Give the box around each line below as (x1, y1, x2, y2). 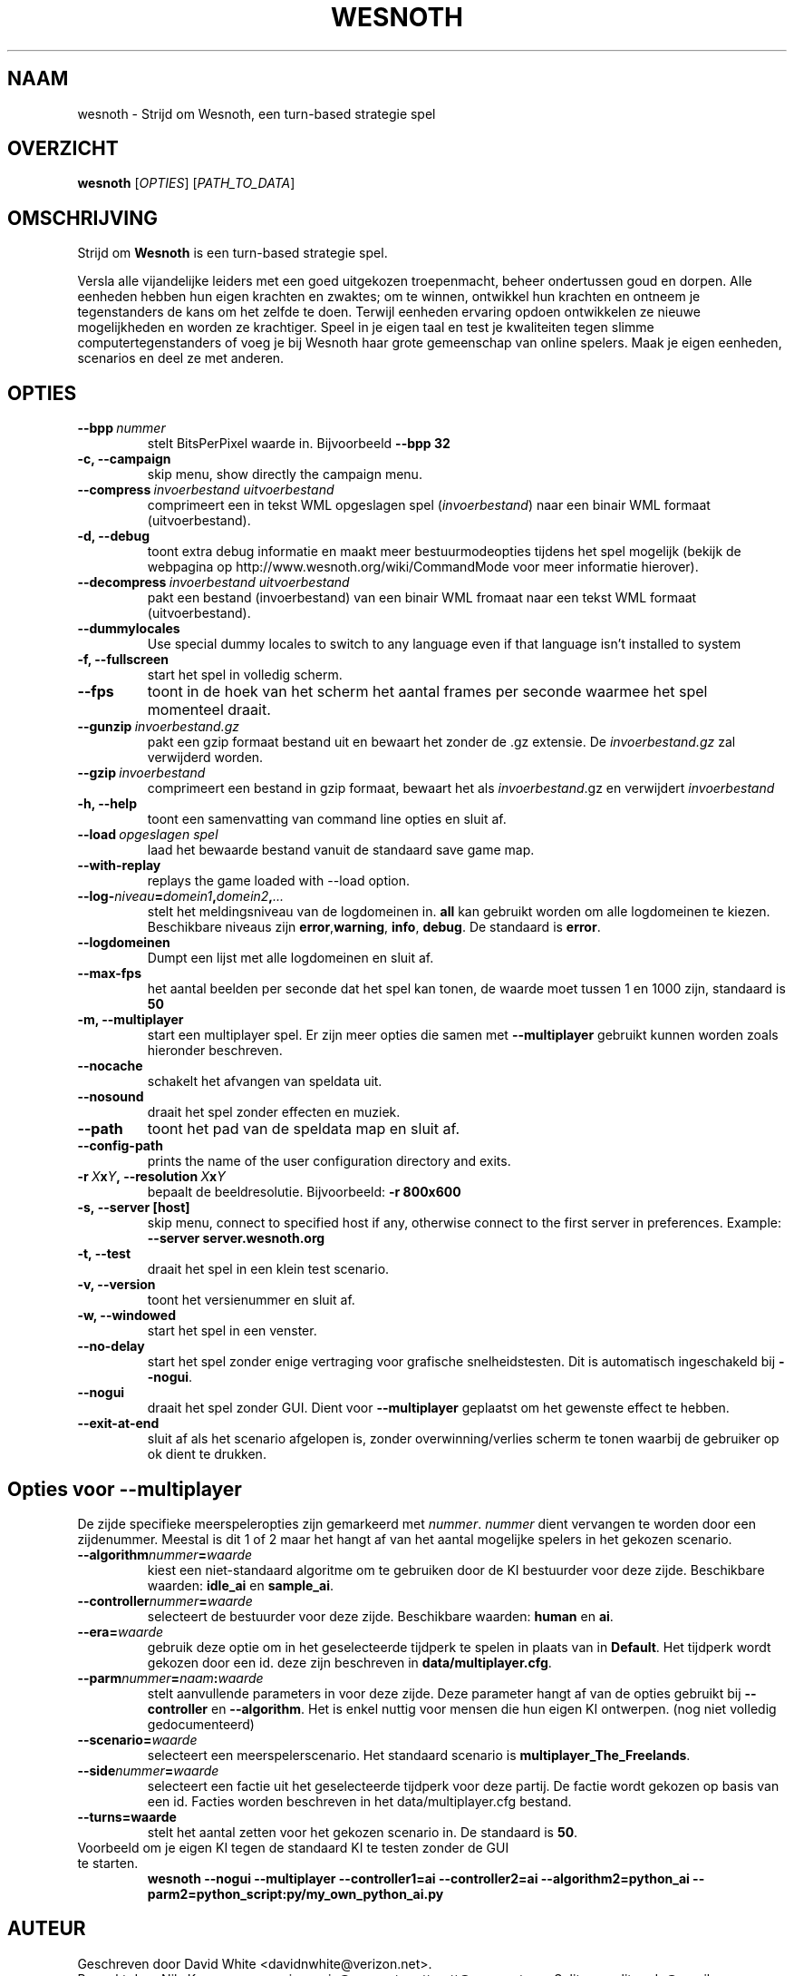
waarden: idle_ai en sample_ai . (147, 1577, 334, 1593)
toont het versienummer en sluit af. (147, 1292, 355, 1308)
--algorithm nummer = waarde (77, 1546, 253, 1562)
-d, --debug (77, 528, 150, 544)
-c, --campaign (77, 451, 171, 467)
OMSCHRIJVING (7, 206, 159, 230)
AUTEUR (7, 1917, 86, 1941)
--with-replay (77, 857, 161, 874)
